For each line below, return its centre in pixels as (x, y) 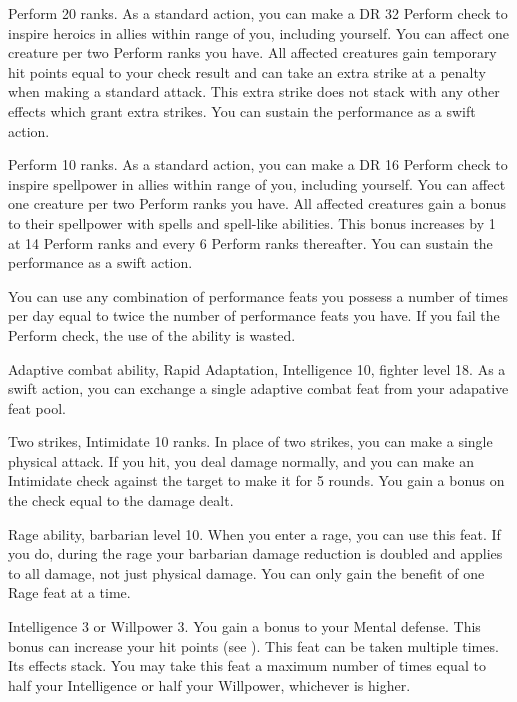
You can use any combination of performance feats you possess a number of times (258, 295)
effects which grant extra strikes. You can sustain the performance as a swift (242, 110)
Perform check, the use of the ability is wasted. (152, 334)
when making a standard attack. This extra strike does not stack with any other (254, 91)
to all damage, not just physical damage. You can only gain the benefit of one (246, 572)
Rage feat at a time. (69, 592)
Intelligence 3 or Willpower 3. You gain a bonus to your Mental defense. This (244, 626)
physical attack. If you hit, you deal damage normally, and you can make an (241, 460)
